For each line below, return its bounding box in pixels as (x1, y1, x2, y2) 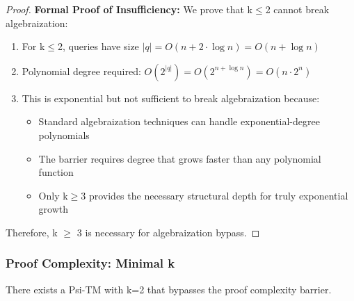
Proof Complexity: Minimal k (6, 254, 175, 272)
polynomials (38, 127, 90, 142)
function (38, 165, 74, 179)
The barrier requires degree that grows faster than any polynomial (38, 151, 321, 165)
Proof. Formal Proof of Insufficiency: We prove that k (6, 2, 252, 16)
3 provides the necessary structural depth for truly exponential (81, 188, 348, 202)
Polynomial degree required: (22, 63, 141, 78)
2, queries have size (57, 39, 139, 54)
